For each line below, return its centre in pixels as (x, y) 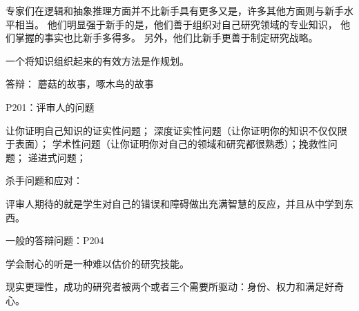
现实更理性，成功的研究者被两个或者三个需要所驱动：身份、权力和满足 (165, 287)
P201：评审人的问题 (50, 107)
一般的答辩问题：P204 (55, 240)
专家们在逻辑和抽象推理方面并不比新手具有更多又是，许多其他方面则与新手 (175, 10)
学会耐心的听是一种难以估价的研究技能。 (97, 263)
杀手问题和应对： (44, 180)
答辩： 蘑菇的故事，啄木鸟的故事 (80, 84)
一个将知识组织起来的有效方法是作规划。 (97, 60)
